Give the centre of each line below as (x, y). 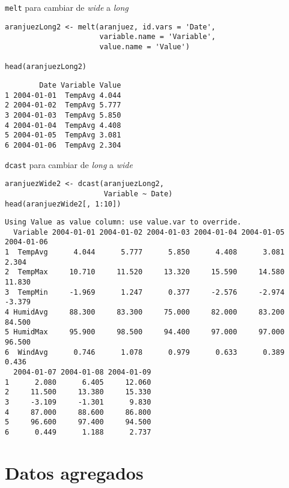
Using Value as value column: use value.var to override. (123, 222)
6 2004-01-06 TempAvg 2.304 (63, 145)
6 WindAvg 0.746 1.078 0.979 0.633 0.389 (145, 352)
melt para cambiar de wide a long (67, 7)
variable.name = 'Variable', (157, 37)
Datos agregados (74, 472)
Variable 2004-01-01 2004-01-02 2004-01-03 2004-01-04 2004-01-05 (149, 232)
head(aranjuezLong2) (46, 67)
